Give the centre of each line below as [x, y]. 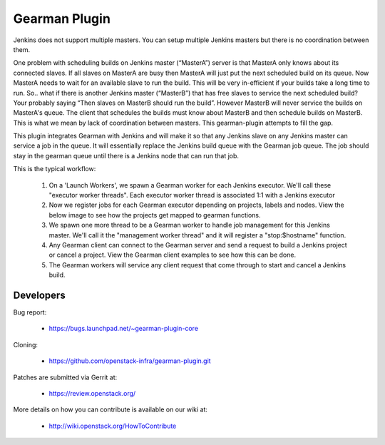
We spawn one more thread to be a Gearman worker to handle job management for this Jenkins [190, 225]
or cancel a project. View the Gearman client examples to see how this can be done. [172, 255]
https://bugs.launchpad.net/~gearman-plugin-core [124, 329]
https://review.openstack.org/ [92, 393]
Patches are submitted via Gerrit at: [65, 377]
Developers [39, 295]
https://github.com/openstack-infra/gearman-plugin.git [130, 361]
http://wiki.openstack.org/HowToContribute [113, 426]
